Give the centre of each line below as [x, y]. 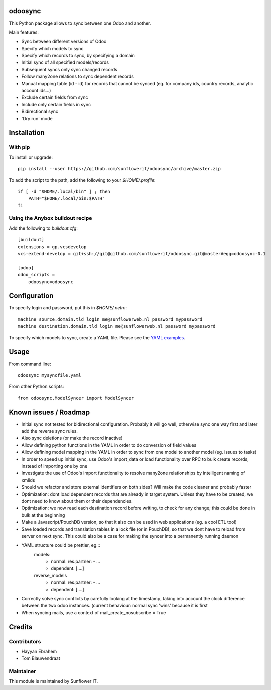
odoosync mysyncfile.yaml [50, 375]
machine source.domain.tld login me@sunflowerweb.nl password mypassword [110, 319]
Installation [27, 133]
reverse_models [51, 575]
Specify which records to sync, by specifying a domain [78, 56]
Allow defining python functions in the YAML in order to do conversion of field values [109, 445]
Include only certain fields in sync [56, 104]
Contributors [25, 641]
